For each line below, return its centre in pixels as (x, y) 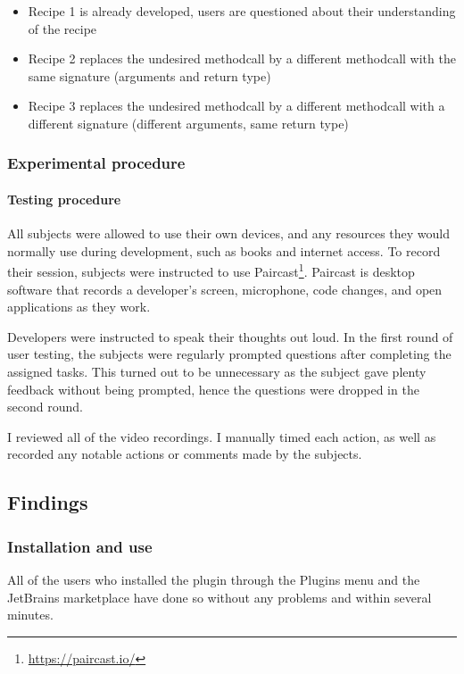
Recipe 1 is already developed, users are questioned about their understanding (242, 11)
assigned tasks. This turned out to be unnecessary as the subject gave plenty (217, 372)
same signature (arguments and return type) (149, 75)
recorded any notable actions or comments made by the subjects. (185, 454)
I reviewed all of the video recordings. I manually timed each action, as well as (222, 436)
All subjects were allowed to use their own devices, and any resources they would (229, 233)
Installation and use (80, 546)
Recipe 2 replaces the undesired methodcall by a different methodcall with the (242, 58)
